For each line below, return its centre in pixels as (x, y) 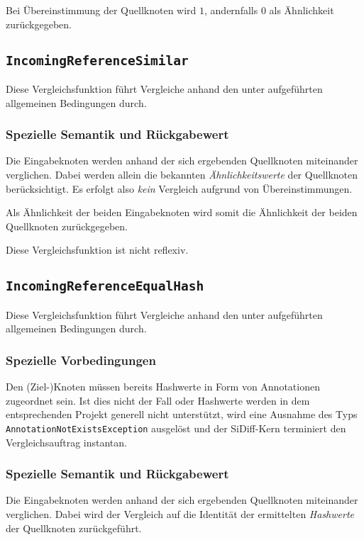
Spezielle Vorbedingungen (81, 360)
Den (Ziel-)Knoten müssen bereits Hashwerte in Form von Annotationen (163, 387)
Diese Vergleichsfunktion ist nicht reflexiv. (97, 250)
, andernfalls (231, 10)
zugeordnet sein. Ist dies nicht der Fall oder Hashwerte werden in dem (158, 400)
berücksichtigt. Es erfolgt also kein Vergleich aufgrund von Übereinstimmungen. (179, 188)
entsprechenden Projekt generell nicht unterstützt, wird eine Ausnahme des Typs (182, 414)
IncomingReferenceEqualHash (105, 286)
